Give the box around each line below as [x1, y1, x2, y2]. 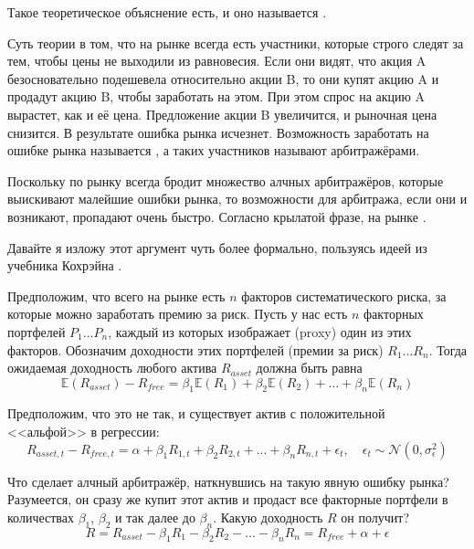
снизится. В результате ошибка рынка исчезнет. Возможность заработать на [7, 122, 429, 142]
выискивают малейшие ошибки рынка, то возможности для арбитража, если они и [7, 189, 468, 208]
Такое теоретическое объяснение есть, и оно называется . [7, 3, 327, 21]
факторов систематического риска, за [241, 286, 447, 305]
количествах [7, 507, 74, 526]
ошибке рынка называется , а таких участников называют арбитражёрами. [7, 141, 420, 160]
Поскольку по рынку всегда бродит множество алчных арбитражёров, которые [7, 171, 444, 190]
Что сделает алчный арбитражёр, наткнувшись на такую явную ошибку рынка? [7, 471, 449, 491]
